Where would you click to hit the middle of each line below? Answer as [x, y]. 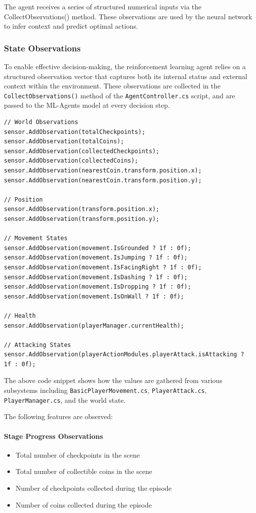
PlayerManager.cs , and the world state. [65, 400]
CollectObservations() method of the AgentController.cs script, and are [120, 95]
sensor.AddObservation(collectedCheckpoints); [82, 151]
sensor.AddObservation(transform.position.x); [82, 209]
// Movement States [36, 238]
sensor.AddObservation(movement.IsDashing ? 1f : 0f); [96, 277]
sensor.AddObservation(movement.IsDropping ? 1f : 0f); [98, 287]
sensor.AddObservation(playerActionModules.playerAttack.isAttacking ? [124, 355]
